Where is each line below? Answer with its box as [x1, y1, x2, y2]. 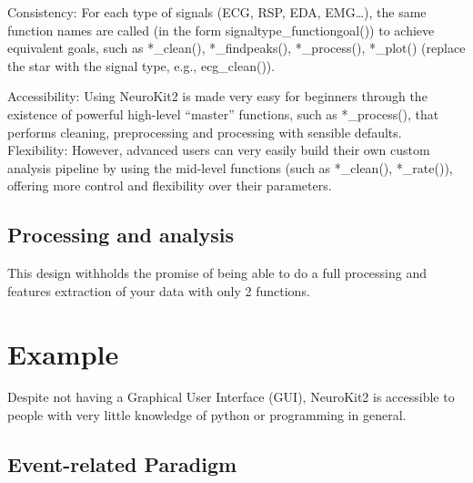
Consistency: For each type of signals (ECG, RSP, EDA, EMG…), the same [7, 3, 427, 21]
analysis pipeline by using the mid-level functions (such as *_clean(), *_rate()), [7, 158, 453, 177]
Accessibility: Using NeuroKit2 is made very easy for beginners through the [7, 87, 428, 106]
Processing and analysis [7, 221, 235, 249]
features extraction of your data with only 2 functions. [7, 281, 310, 300]
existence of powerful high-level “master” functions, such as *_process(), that [7, 104, 439, 123]
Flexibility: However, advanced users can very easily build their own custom [7, 140, 430, 159]
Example [7, 334, 119, 372]
